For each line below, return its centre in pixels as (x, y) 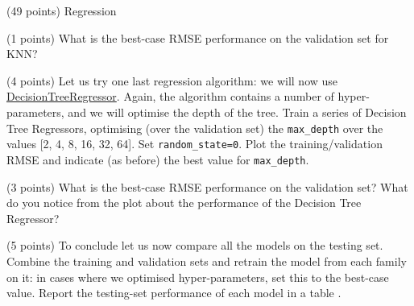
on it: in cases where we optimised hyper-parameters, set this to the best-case (198, 277)
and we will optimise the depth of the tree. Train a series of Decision (237, 112)
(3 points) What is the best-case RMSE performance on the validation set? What (207, 186)
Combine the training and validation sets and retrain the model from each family (207, 261)
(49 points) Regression (62, 10)
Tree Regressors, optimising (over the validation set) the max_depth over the (195, 128)
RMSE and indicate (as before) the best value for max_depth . (158, 159)
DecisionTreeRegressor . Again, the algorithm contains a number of (170, 96)
